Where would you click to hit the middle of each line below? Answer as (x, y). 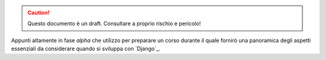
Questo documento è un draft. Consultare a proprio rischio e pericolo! (114, 23)
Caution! (39, 13)
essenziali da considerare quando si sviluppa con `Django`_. (86, 49)
